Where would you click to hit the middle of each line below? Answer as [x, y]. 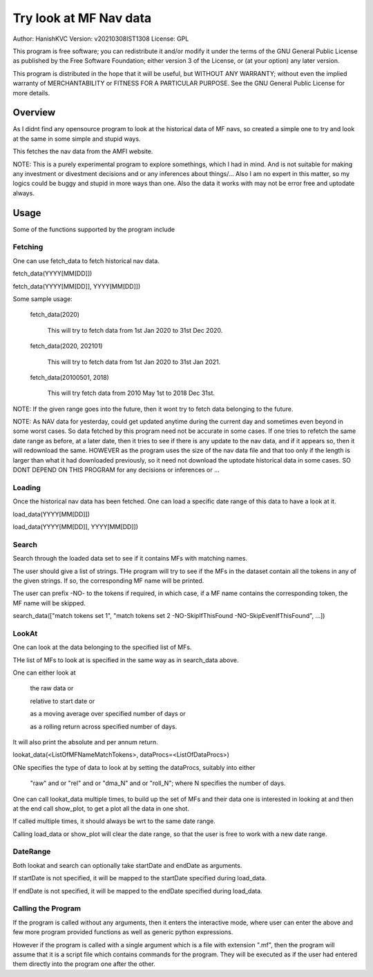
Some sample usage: [42, 299]
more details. [31, 93]
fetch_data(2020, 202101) [66, 346]
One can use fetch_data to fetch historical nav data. [86, 261]
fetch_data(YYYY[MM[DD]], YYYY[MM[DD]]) [77, 286]
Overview [34, 113]
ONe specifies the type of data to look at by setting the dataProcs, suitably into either [134, 767]
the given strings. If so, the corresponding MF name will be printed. [108, 581]
